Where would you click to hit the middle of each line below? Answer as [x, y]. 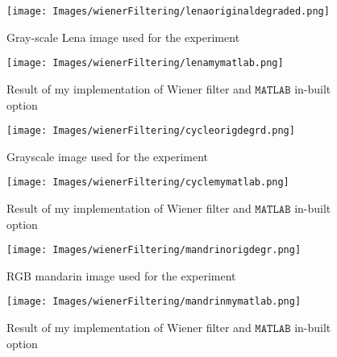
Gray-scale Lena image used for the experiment [123, 37]
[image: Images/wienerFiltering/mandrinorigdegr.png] [154, 250]
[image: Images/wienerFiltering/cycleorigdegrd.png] [151, 131]
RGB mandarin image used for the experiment [121, 275]
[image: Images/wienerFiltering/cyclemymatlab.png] [148, 183]
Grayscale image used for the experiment [108, 156]
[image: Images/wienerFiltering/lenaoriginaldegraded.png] [168, 11]
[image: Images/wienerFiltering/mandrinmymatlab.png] [154, 302]
